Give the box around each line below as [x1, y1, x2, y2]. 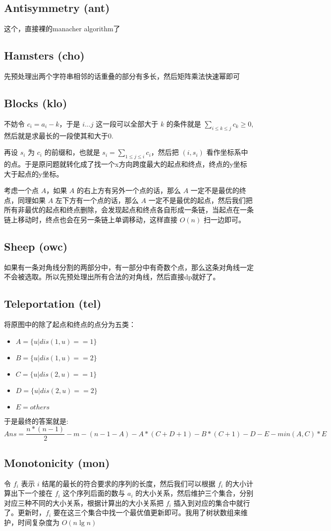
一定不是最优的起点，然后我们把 [148, 195, 253, 205]
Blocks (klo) [4, 95, 67, 110]
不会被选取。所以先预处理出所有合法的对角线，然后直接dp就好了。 [4, 271, 220, 282]
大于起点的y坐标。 [4, 168, 63, 179]
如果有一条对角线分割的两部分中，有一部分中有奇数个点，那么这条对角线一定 [4, 262, 254, 272]
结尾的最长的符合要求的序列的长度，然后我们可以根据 [42, 478, 216, 488]
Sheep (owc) [4, 238, 68, 254]
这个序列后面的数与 [62, 488, 125, 498]
